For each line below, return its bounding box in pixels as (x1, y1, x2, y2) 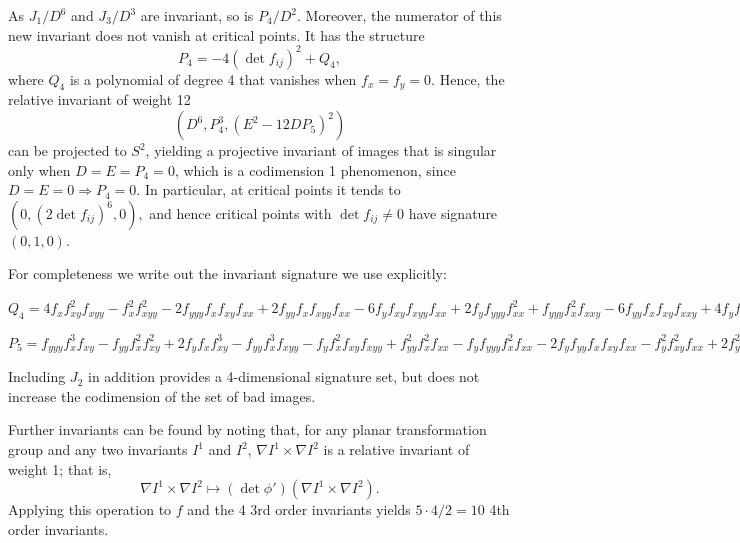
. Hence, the (431, 68, 505, 89)
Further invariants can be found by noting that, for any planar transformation (8, 419, 487, 440)
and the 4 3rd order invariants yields (187, 499, 411, 520)
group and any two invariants (8, 439, 188, 460)
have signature (408, 202, 498, 223)
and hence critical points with (149, 202, 332, 223)
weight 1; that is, (8, 458, 112, 479)
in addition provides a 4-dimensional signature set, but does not (87, 366, 480, 387)
